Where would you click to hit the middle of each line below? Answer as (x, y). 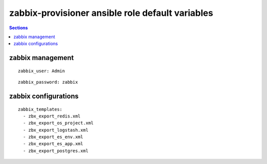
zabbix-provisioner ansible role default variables (111, 13)
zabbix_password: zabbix (48, 82)
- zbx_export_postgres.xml (56, 151)
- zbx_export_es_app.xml (53, 144)
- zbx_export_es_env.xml (53, 137)
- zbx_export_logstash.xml (56, 130)
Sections (19, 28)
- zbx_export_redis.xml (52, 116)
